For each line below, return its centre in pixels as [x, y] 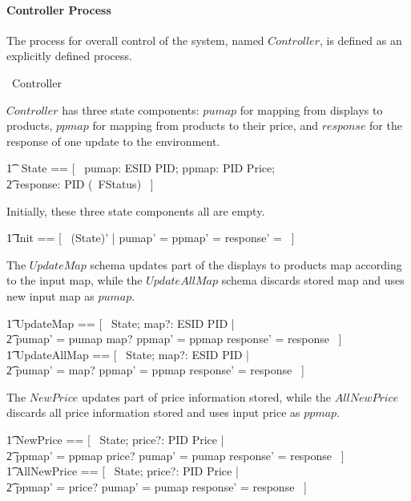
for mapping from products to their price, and [205, 125]
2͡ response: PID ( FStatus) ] [80, 183]
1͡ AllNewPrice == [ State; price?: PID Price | [123, 471]
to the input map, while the [75, 280]
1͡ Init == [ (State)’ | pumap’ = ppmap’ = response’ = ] [151, 238]
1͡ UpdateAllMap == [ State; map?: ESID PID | [128, 354]
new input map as [50, 295]
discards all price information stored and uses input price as [153, 412]
